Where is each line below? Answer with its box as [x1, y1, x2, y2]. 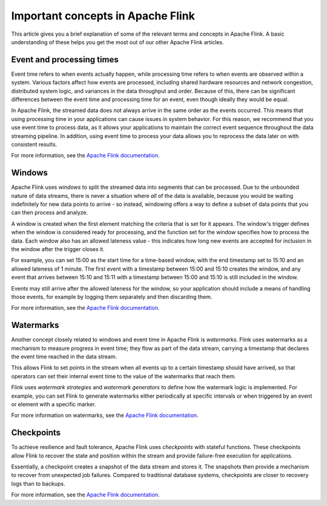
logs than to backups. [11, 480, 65, 487]
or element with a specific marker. [11, 400, 96, 408]
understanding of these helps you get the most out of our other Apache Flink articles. [11, 38, 224, 45]
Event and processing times [11, 54, 119, 65]
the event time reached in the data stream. [11, 353, 117, 360]
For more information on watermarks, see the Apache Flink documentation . [11, 412, 199, 419]
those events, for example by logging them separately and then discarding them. [11, 293, 213, 300]
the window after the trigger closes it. [11, 246, 105, 252]
